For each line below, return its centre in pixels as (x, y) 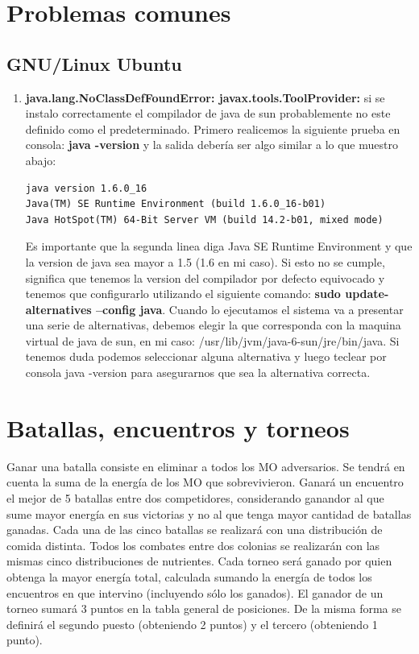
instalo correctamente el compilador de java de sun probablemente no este (208, 113)
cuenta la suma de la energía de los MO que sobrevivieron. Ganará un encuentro (205, 482)
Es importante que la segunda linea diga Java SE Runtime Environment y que (219, 246)
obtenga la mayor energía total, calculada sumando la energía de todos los (189, 576)
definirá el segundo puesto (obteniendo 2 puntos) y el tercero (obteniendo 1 (192, 624)
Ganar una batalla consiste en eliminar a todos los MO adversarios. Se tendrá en (206, 466)
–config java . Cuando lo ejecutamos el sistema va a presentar (250, 309)
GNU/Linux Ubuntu (94, 63)
